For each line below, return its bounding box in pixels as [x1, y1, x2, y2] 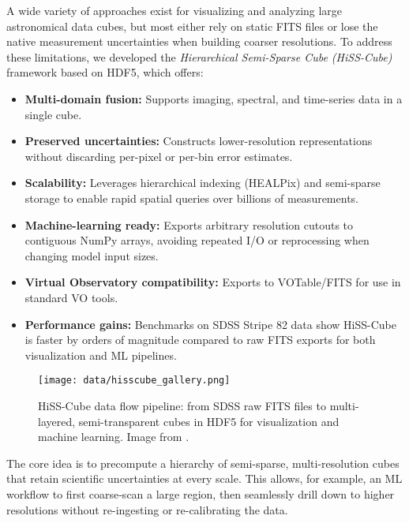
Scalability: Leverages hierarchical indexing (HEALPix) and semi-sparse [24, 174, 381, 191]
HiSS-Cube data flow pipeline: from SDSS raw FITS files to [38, 397, 326, 413]
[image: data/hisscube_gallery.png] [38, 375, 231, 387]
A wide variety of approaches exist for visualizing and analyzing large [6, 2, 343, 18]
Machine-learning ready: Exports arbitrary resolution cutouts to [24, 216, 354, 233]
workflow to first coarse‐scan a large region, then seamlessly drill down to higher [6, 485, 395, 502]
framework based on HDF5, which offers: [6, 64, 204, 80]
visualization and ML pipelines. [24, 346, 177, 363]
